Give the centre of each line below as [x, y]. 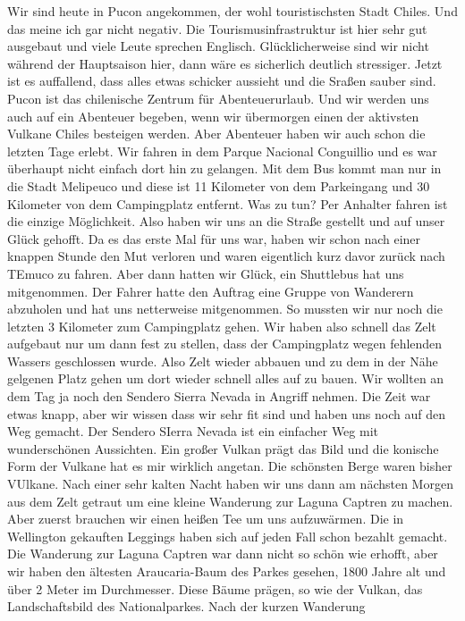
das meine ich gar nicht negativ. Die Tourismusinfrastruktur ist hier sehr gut [217, 28]
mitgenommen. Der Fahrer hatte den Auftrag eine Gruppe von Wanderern [211, 291]
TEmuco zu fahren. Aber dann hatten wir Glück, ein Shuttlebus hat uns [206, 273]
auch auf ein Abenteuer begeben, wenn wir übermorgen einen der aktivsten [213, 116]
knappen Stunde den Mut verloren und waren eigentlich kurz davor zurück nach [226, 256]
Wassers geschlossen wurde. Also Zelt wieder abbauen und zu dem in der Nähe [223, 361]
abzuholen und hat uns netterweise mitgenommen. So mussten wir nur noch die [225, 309]
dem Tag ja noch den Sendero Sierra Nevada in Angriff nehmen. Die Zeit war [219, 396]
